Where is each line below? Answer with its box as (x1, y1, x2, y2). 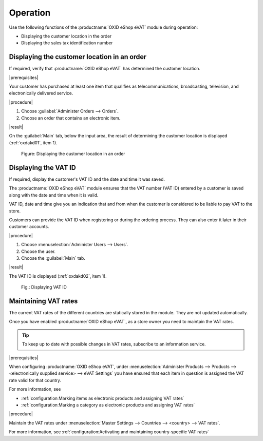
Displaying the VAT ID (9, 163, 76, 172)
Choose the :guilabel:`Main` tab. (21, 255, 85, 261)
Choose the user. (21, 249, 56, 254)
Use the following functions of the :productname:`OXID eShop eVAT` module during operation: (9, 24, 198, 30)
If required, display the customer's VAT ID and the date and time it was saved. (9, 176, 165, 182)
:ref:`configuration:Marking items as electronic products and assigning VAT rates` (21, 395, 185, 401)
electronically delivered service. (9, 90, 73, 96)
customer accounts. (9, 224, 49, 230)
